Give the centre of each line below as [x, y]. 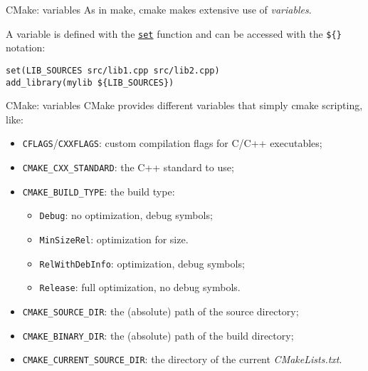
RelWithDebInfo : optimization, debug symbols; [142, 263]
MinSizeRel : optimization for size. [114, 239]
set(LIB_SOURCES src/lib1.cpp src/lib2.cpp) [113, 70]
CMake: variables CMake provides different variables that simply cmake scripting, [184, 105]
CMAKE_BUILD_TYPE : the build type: [99, 191]
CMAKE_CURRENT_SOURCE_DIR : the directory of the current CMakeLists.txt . [182, 359]
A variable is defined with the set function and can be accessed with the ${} [174, 33]
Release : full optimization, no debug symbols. [140, 287]
